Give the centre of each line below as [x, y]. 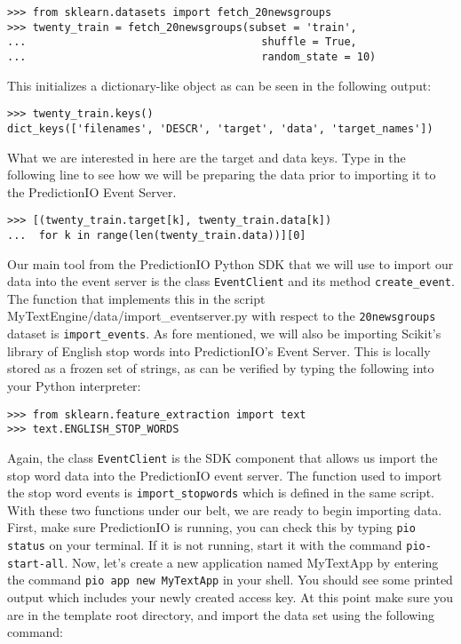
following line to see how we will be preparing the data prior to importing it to [222, 175]
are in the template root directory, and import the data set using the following [221, 614]
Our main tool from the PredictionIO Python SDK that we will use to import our [230, 263]
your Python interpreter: [74, 385]
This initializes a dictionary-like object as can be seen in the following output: [219, 85]
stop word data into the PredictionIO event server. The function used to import [225, 475]
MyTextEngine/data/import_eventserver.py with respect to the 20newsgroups [222, 316]
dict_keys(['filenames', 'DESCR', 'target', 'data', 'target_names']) [220, 128]
